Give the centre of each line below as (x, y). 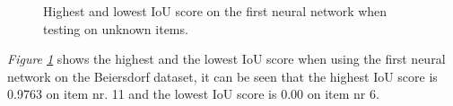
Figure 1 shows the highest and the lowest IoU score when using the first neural (226, 59)
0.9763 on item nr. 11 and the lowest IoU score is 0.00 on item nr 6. (193, 94)
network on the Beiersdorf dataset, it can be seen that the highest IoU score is (222, 76)
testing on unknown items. (116, 28)
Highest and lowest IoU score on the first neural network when (215, 11)
